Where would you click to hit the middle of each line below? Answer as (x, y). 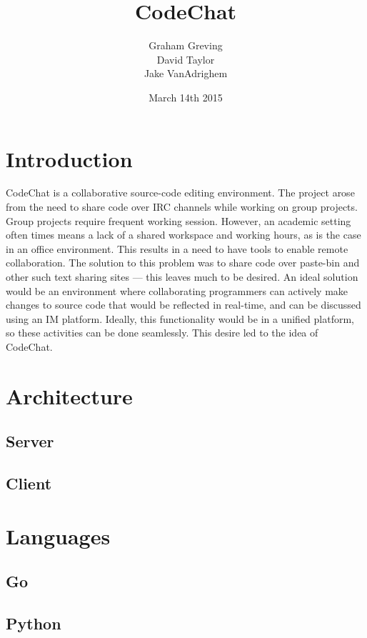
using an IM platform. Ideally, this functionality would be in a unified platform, (180, 318)
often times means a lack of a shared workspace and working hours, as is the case (183, 235)
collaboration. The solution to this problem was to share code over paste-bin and (183, 263)
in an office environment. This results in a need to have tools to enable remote (177, 248)
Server (30, 441)
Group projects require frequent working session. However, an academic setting (179, 220)
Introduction (69, 158)
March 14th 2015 (186, 97)
